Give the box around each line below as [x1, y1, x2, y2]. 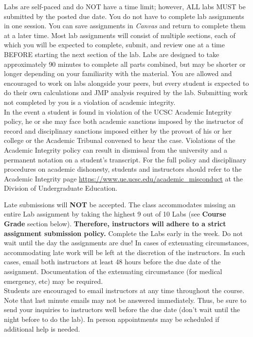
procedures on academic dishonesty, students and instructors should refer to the [4, 164, 242, 174]
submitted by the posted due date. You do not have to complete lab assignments [4, 11, 244, 21]
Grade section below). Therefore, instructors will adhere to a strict [4, 218, 226, 229]
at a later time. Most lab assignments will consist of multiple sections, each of [4, 30, 235, 40]
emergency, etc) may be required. [4, 276, 103, 286]
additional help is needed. [4, 323, 80, 334]
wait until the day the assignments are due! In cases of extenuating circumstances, [4, 238, 249, 248]
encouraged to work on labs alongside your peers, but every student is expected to [4, 78, 249, 88]
